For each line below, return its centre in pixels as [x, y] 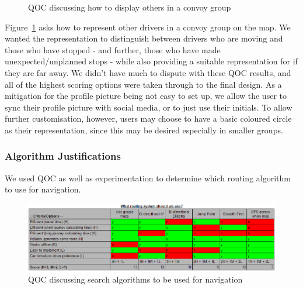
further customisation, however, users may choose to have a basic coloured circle [148, 118]
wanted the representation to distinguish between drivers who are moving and [144, 38]
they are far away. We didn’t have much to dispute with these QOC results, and [148, 72]
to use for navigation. [43, 189]
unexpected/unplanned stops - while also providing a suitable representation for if [151, 61]
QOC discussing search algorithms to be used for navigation [135, 279]
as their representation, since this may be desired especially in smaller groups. [144, 130]
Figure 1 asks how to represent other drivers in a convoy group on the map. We [148, 27]
